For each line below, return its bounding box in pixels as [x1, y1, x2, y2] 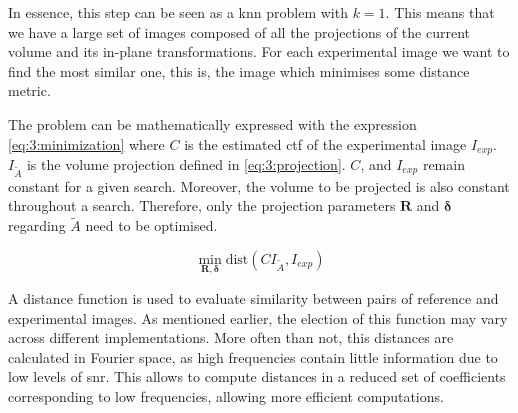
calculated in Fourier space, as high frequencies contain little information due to [8, 346, 498, 367]
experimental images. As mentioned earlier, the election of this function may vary [8, 307, 508, 328]
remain [422, 154, 465, 175]
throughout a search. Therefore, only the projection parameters [8, 195, 396, 216]
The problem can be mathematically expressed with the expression [8, 113, 417, 134]
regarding [8, 215, 66, 236]
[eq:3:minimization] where [8, 133, 165, 154]
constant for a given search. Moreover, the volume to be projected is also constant [8, 175, 510, 196]
